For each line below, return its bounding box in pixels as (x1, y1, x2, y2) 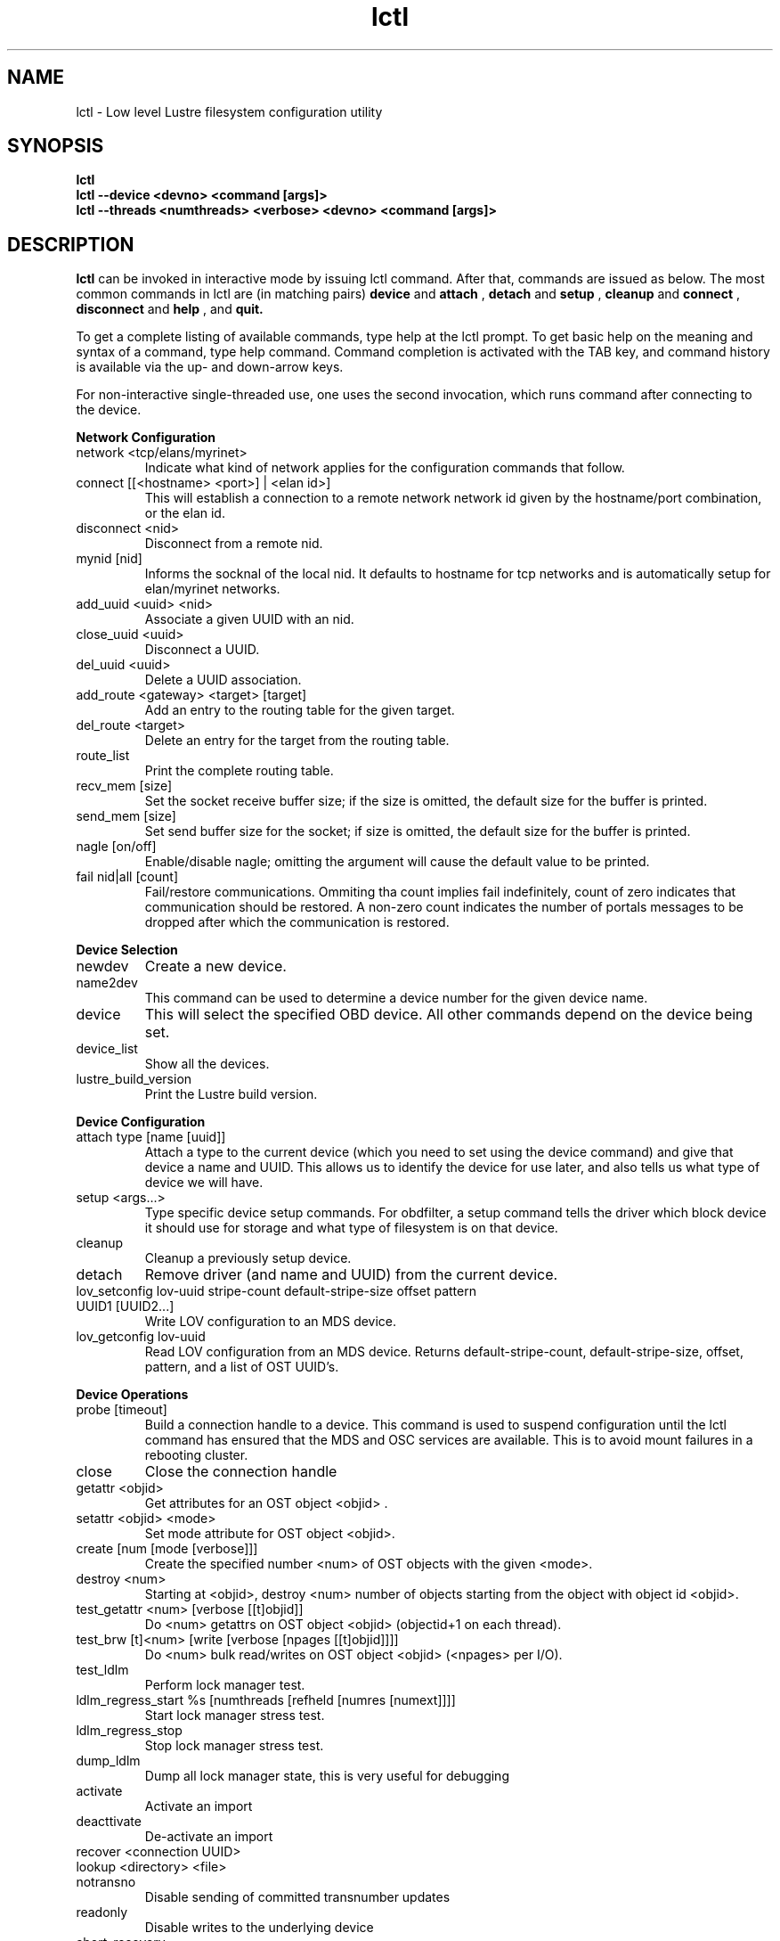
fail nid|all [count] (76, 869, 178, 885)
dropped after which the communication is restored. (144, 914, 450, 930)
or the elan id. (144, 505, 225, 521)
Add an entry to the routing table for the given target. (144, 702, 455, 718)
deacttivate (76, 1814, 142, 1830)
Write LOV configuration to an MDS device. (144, 1314, 397, 1330)
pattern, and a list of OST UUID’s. (144, 1359, 339, 1375)
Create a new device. (144, 957, 287, 976)
